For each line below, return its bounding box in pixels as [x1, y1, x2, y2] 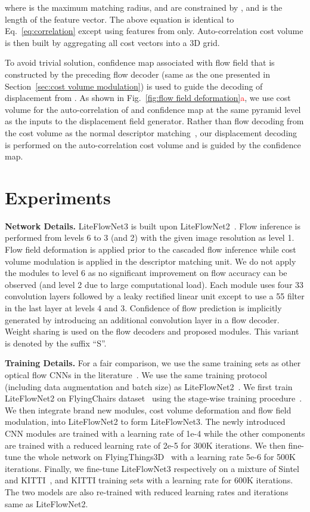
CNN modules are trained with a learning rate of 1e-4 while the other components [5, 427, 305, 439]
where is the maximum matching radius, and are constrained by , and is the [5, 1, 283, 13]
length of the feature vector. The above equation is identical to [5, 13, 234, 25]
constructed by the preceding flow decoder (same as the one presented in [5, 68, 270, 80]
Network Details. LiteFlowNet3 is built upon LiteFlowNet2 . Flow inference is [5, 219, 300, 232]
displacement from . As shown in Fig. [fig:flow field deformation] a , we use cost [5, 91, 291, 104]
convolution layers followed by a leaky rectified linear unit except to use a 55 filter [5, 290, 305, 302]
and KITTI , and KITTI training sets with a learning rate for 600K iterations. [5, 474, 293, 486]
